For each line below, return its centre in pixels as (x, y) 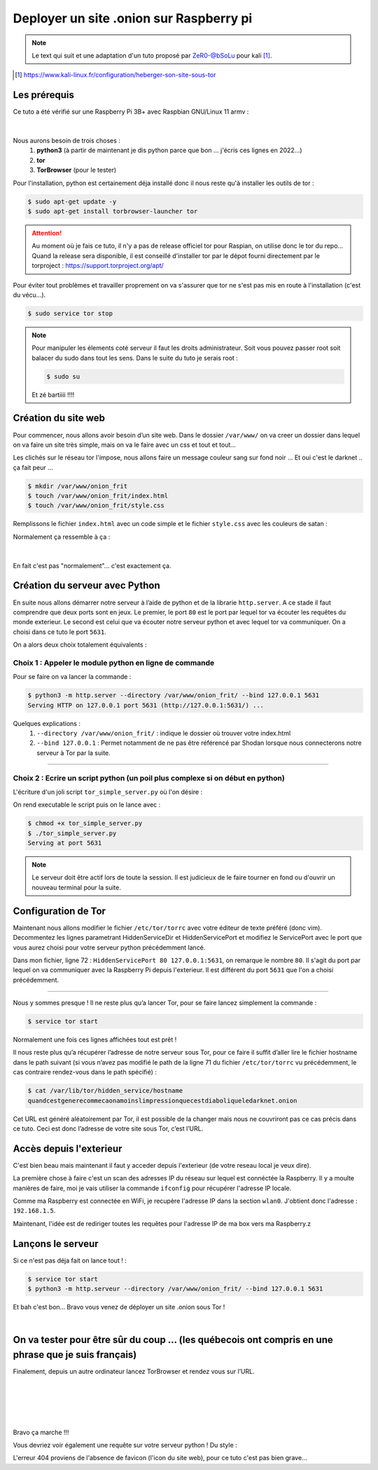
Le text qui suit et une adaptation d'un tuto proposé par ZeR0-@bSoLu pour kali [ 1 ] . (152, 55)
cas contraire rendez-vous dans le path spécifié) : (85, 1072)
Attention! (47, 233)
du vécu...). (29, 295)
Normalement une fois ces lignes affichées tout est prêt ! (95, 1040)
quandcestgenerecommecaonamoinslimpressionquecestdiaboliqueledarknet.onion (162, 1100)
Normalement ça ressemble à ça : (62, 537)
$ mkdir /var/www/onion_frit (78, 486)
